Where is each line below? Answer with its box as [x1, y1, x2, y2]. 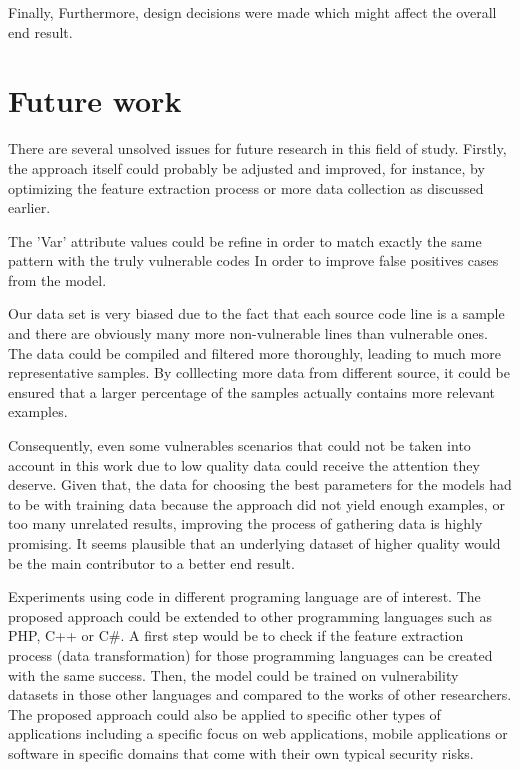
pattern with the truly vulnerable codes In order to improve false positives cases [8, 250, 499, 271]
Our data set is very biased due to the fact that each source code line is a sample [8, 303, 505, 324]
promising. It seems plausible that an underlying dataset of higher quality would [8, 533, 501, 553]
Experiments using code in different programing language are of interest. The [8, 586, 481, 607]
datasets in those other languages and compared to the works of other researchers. [8, 684, 512, 705]
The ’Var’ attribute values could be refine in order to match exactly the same [8, 230, 482, 251]
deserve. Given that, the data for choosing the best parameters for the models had [8, 474, 512, 495]
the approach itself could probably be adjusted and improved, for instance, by [8, 157, 485, 178]
